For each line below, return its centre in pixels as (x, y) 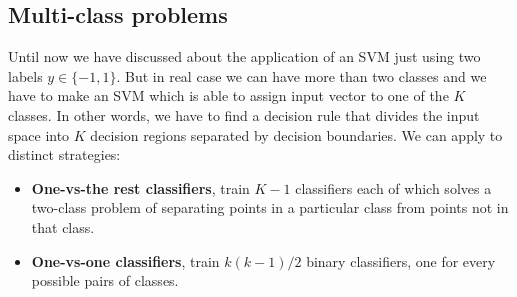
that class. (63, 226)
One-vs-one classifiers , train (125, 260)
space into (39, 134)
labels (25, 75)
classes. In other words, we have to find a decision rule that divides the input (244, 114)
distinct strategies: (64, 154)
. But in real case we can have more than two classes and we (301, 75)
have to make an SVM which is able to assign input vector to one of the (228, 95)
